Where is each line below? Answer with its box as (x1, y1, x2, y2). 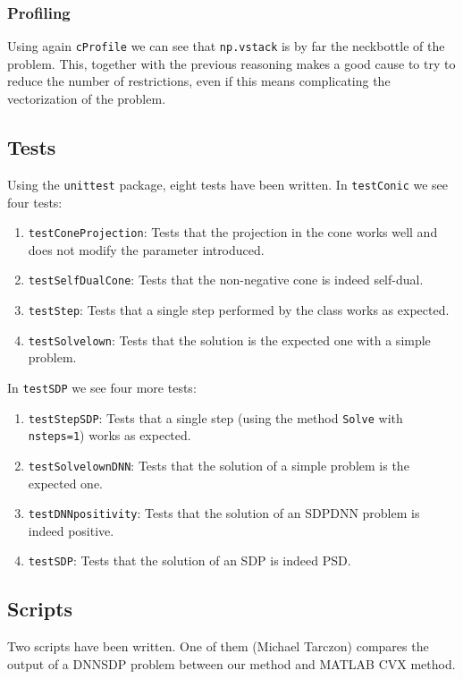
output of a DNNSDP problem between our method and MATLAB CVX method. (7, 654, 456, 673)
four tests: (7, 192, 63, 211)
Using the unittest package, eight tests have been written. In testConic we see (7, 174, 449, 193)
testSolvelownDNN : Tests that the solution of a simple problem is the (28, 455, 409, 474)
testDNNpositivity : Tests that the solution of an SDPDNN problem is (28, 504, 420, 522)
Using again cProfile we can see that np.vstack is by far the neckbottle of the (7, 37, 445, 55)
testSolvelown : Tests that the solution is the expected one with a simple (28, 330, 431, 349)
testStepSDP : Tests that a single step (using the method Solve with (28, 408, 403, 427)
